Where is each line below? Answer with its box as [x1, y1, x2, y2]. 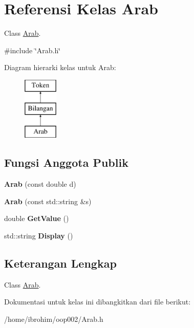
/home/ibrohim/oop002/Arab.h [4, 313, 103, 324]
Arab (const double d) [4, 179, 76, 189]
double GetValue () [4, 213, 69, 224]
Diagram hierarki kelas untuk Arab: [4, 62, 116, 73]
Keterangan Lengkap [4, 255, 117, 271]
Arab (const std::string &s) [4, 195, 92, 206]
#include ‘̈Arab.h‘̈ [4, 45, 61, 55]
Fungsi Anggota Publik [4, 155, 128, 170]
